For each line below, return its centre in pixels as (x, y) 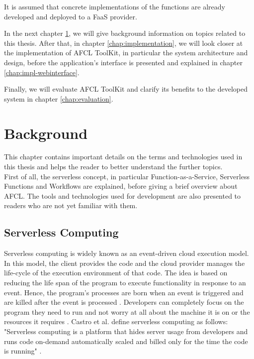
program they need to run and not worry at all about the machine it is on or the (127, 311)
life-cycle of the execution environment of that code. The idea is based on (116, 273)
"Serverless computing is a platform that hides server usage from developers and (126, 331)
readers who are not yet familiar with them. (71, 205)
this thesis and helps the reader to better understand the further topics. (113, 167)
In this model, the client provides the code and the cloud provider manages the (125, 263)
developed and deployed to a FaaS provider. (71, 16)
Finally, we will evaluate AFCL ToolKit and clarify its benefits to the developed (126, 89)
